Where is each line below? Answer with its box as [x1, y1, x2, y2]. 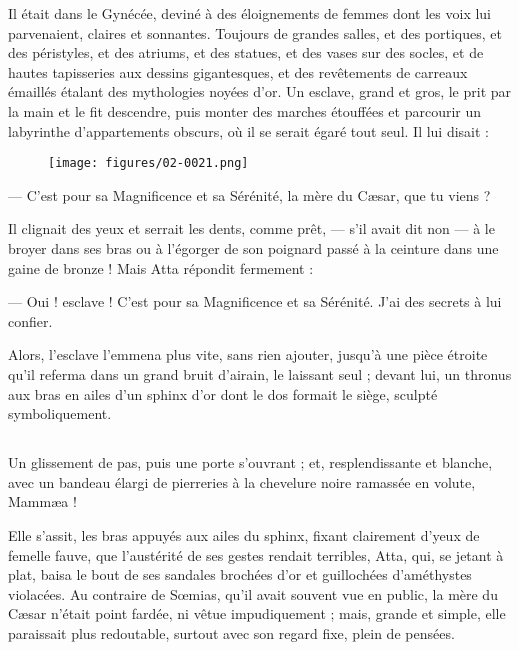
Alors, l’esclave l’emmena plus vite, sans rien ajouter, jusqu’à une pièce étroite [8, 344, 488, 365]
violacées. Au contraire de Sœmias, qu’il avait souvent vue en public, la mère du [8, 583, 498, 604]
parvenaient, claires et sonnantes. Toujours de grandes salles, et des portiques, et [8, 22, 502, 43]
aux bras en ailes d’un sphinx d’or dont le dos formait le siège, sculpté [8, 383, 438, 404]
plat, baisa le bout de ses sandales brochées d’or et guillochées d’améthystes [8, 564, 472, 585]
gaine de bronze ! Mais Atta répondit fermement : [8, 257, 314, 278]
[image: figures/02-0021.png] [48, 156, 249, 171]
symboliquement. [8, 403, 112, 424]
